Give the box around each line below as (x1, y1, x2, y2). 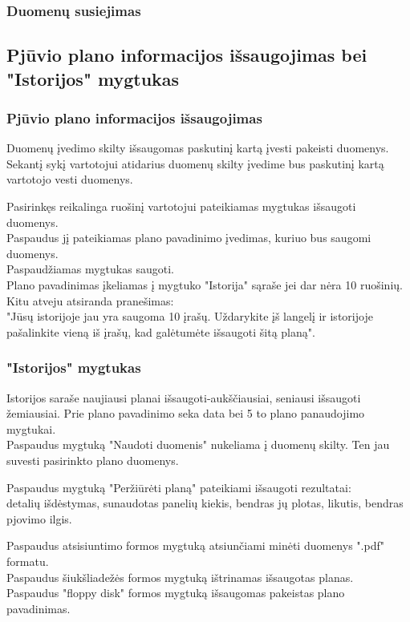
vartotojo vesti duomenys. (6, 171, 133, 188)
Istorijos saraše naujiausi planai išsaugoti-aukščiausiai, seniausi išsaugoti (6, 389, 361, 406)
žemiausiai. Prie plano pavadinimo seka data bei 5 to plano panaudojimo (6, 405, 365, 422)
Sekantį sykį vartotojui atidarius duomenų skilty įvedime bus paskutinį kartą (6, 155, 384, 172)
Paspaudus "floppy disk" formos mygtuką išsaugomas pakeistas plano (6, 584, 345, 601)
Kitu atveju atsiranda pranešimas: (6, 292, 174, 309)
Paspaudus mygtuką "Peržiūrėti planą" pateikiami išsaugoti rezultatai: (6, 479, 351, 495)
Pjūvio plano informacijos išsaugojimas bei (6, 42, 367, 67)
